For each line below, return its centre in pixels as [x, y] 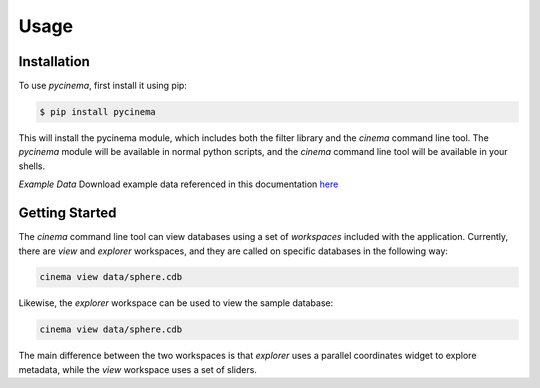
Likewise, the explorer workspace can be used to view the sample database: [176, 303]
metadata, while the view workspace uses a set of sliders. [137, 369]
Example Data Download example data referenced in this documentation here [178, 184]
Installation [54, 61]
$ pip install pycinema [98, 112]
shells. [32, 166]
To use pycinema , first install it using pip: [102, 86]
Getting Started [67, 213]
